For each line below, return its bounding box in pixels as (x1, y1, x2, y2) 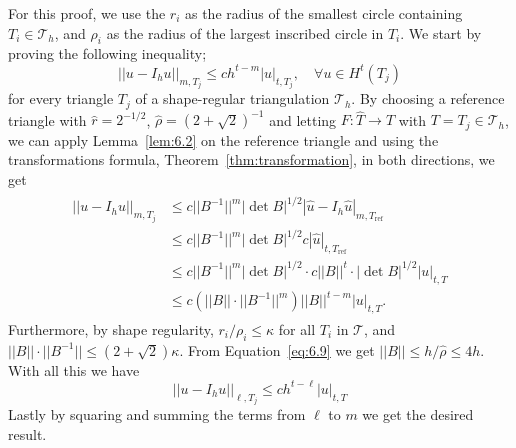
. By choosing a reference (351, 88, 505, 109)
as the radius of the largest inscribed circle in (106, 22, 384, 43)
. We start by (400, 22, 482, 43)
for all (278, 319, 316, 339)
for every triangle (8, 88, 114, 109)
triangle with (8, 109, 87, 130)
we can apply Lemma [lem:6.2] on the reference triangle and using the (8, 129, 439, 150)
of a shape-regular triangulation (135, 88, 330, 109)
